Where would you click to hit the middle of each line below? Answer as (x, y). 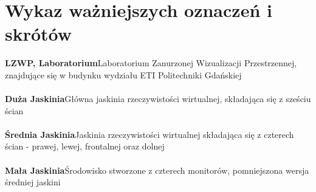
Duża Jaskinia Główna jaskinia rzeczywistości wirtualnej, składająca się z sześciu (158, 99)
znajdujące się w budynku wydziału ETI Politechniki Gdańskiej (123, 74)
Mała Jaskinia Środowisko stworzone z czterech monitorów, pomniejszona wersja (157, 170)
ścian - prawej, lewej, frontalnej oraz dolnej (85, 146)
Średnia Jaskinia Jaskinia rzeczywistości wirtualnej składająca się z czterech (149, 134)
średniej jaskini (33, 182)
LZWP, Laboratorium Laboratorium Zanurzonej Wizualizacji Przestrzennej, (151, 63)
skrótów (39, 34)
